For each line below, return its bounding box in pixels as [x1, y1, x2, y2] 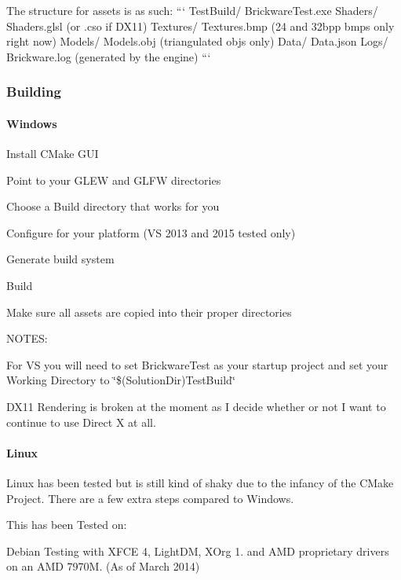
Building [6, 82, 61, 101]
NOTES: [6, 330, 48, 347]
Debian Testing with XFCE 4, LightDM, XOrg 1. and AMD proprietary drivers [6, 542, 389, 559]
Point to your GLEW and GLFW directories [6, 171, 221, 188]
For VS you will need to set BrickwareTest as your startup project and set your [6, 356, 388, 373]
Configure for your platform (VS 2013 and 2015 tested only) [6, 224, 296, 240]
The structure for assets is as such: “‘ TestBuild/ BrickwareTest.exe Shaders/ [6, 2, 378, 18]
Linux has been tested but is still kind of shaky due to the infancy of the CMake [6, 474, 394, 490]
